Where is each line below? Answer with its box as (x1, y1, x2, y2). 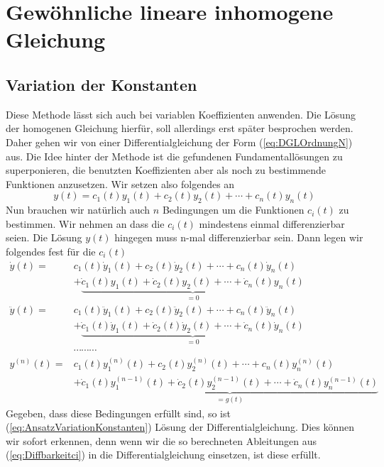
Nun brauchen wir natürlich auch (6, 202, 150, 217)
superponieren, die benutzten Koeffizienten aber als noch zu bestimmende (6, 163, 327, 177)
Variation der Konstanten (6, 73, 197, 95)
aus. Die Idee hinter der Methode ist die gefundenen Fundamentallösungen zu (6, 148, 343, 163)
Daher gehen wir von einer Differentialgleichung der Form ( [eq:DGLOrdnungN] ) (6, 134, 353, 149)
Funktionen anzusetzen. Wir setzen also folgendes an (6, 176, 235, 191)
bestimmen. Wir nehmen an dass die (6, 216, 165, 231)
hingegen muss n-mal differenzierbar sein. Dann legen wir (114, 230, 363, 245)
